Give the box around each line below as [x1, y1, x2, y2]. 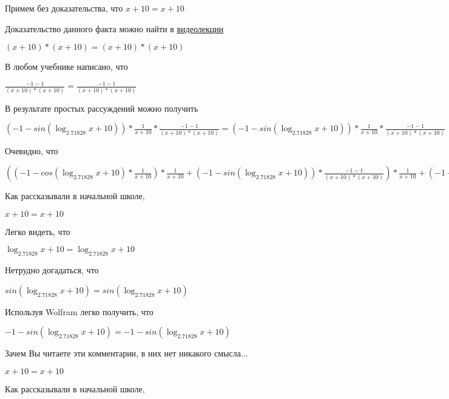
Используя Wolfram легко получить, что [5, 305, 154, 318]
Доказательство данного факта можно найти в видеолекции [5, 22, 224, 35]
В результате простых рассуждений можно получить [5, 101, 198, 114]
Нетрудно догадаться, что [5, 264, 99, 276]
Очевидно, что [5, 144, 58, 157]
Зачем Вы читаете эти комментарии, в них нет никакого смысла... [5, 347, 248, 360]
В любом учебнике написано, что [5, 60, 128, 73]
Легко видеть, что [5, 225, 70, 237]
